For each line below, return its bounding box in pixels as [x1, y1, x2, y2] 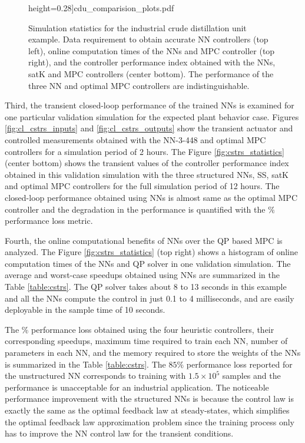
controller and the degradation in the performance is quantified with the [5, 203, 266, 215]
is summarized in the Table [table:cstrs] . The [5, 358, 166, 370]
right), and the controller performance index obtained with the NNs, [28, 56, 276, 68]
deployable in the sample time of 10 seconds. [5, 303, 165, 316]
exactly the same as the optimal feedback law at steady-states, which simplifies [5, 404, 290, 416]
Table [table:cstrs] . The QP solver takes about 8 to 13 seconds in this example [5, 280, 287, 293]
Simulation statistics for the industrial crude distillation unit [28, 21, 247, 34]
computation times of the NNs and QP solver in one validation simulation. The [5, 257, 291, 269]
